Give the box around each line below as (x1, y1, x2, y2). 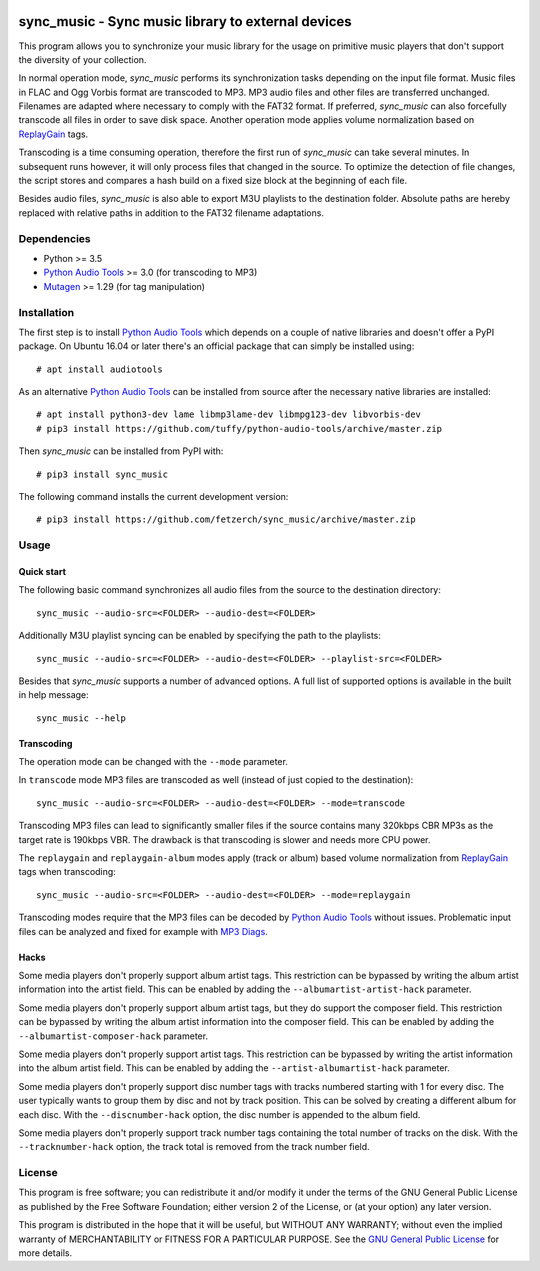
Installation (18, 305, 75, 319)
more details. (18, 1246, 73, 1259)
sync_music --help (36, 712, 127, 724)
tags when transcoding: (18, 866, 117, 878)
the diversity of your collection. (18, 53, 147, 65)
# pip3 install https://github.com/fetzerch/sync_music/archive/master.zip (36, 514, 416, 525)
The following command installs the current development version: (18, 491, 289, 502)
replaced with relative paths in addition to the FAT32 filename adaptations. (18, 206, 325, 219)
